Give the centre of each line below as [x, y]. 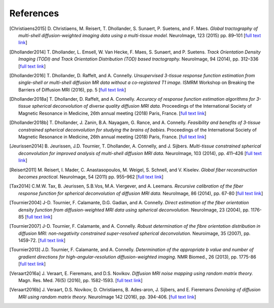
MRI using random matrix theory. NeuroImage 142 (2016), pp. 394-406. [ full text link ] [107, 297]
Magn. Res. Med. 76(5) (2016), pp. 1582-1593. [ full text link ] [81, 281]
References [34, 13]
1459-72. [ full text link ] [42, 240]
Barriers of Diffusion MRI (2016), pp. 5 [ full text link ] [72, 89]
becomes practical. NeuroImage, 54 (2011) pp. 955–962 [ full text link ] [91, 177]
